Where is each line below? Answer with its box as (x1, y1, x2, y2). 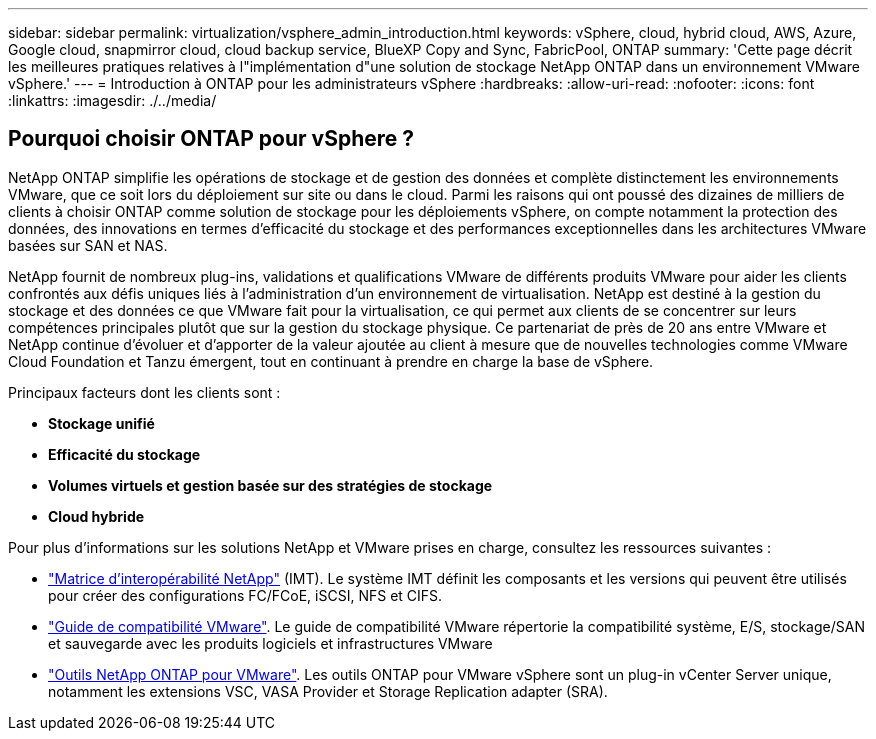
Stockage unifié (48, 414, 155, 432)
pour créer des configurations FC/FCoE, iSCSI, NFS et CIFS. (48, 586, 443, 604)
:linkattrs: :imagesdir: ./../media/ (8, 92, 217, 109)
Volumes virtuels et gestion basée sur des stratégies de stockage (48, 476, 493, 494)
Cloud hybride (48, 507, 145, 525)
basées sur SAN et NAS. (8, 236, 168, 254)
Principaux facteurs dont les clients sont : (8, 383, 281, 401)
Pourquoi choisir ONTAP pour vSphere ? (8, 126, 415, 152)
